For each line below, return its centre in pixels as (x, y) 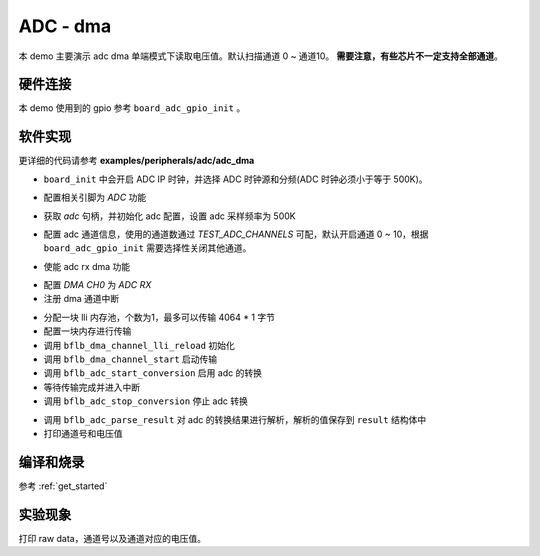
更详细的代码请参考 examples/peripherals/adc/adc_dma (136, 161)
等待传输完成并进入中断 (91, 387)
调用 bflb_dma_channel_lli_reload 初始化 (139, 345)
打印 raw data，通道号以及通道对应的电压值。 (112, 538)
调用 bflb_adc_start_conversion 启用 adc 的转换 (152, 373)
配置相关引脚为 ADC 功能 (95, 197)
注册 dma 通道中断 (81, 299)
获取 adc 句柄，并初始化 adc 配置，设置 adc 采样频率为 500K (169, 216)
